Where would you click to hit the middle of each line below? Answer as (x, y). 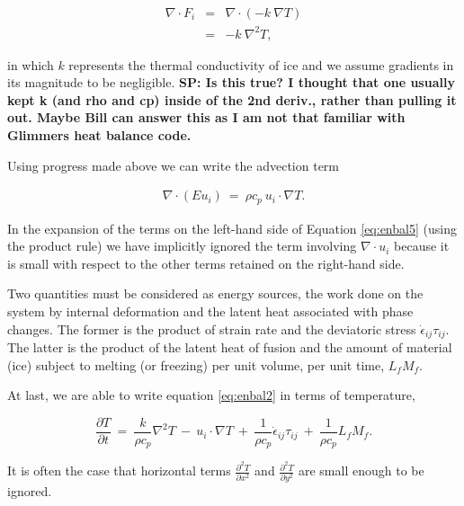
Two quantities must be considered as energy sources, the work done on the (215, 293)
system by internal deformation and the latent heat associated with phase (210, 311)
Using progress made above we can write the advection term (173, 165)
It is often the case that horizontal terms (119, 470)
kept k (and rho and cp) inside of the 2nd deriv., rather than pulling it (232, 99)
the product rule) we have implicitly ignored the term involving (182, 246)
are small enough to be (361, 470)
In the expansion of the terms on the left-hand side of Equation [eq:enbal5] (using (232, 228)
